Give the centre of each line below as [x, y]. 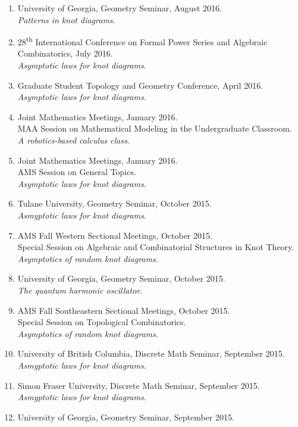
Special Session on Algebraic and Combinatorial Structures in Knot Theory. [156, 247]
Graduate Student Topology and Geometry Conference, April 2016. [140, 85]
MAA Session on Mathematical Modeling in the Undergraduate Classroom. [155, 128]
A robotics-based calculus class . [73, 140]
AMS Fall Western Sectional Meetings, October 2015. [115, 235]
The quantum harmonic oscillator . [80, 290]
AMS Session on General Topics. [77, 172]
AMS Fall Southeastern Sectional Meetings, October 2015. [124, 310]
